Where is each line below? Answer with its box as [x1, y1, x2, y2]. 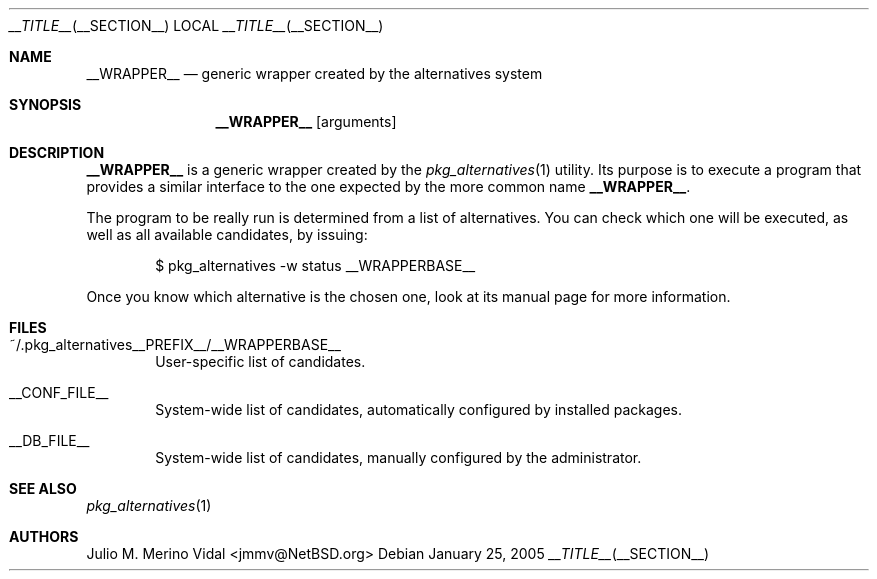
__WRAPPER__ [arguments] [215, 113, 397, 130]
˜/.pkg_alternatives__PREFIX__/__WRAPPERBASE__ [9, 336, 341, 353]
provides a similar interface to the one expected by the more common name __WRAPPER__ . [86, 178, 691, 195]
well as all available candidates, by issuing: [86, 226, 368, 243]
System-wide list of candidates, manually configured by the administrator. [155, 449, 642, 466]
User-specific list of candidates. [155, 353, 366, 370]
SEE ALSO [9, 480, 77, 497]
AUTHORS [9, 528, 79, 545]
